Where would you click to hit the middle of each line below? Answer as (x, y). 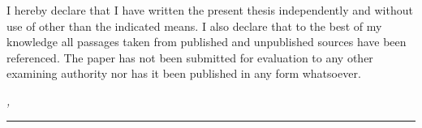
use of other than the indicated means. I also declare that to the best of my (194, 26)
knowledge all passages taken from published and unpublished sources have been (207, 42)
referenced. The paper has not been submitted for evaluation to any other (190, 57)
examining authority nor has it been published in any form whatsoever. (184, 73)
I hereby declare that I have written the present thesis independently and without (210, 10)
